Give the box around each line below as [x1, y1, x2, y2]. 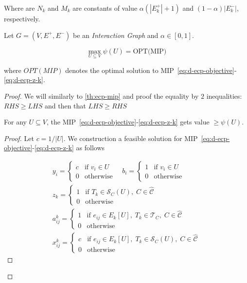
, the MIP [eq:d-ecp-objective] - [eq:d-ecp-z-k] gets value [46, 117, 210, 127]
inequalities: [206, 91, 242, 101]
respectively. [4, 14, 40, 23]
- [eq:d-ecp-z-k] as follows [32, 142, 105, 153]
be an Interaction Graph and [73, 30, 159, 40]
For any [4, 117, 27, 127]
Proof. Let [4, 133, 34, 143]
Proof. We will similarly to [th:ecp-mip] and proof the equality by [4, 91, 199, 101]
